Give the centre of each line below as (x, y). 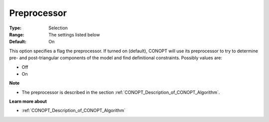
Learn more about (28, 102)
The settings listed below (74, 34)
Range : (17, 34)
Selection (58, 28)
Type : (15, 28)
